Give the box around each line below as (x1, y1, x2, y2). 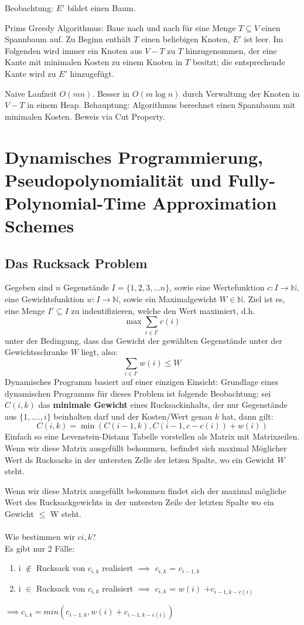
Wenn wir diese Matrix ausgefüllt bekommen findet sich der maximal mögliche (5, 484, 286, 496)
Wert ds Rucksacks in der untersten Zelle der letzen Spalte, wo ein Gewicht (5, 453, 275, 465)
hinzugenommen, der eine (185, 44, 277, 56)
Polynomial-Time (5, 190, 146, 214)
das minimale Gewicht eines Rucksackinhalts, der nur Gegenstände (38, 398, 288, 411)
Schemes (5, 214, 74, 238)
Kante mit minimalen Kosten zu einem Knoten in (5, 56, 183, 68)
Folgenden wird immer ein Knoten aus (5, 44, 142, 56)
